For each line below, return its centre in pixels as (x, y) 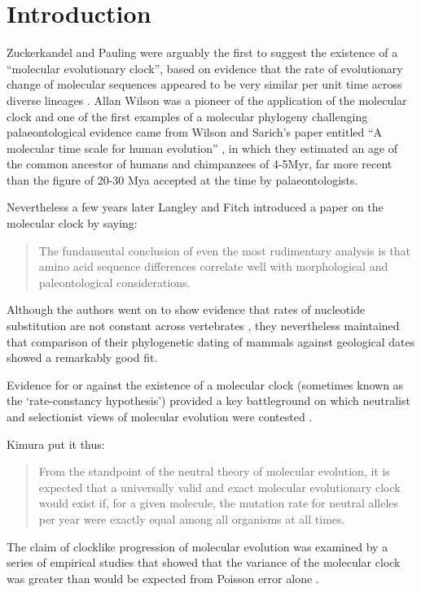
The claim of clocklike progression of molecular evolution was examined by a (197, 546)
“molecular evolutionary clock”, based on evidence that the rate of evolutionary (205, 68)
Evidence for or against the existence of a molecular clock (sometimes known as (205, 384)
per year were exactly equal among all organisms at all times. (192, 518)
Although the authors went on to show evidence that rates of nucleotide (186, 309)
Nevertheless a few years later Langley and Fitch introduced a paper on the (195, 207)
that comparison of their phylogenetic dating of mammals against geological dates (211, 341)
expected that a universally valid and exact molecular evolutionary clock (219, 487)
